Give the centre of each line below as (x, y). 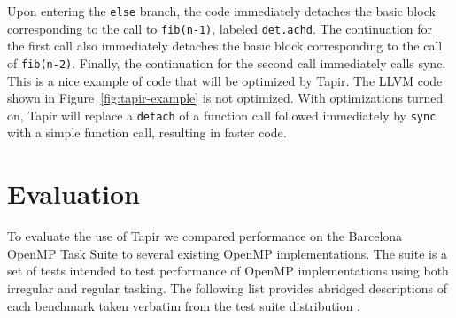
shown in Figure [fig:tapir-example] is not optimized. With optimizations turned (225, 98)
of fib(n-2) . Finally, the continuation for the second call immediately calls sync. (227, 62)
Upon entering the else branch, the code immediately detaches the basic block (221, 11)
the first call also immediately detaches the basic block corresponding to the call (225, 46)
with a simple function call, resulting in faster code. (147, 132)
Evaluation (73, 194)
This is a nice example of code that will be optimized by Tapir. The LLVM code (225, 80)
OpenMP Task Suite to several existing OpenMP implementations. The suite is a (228, 253)
